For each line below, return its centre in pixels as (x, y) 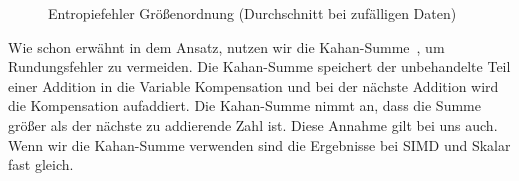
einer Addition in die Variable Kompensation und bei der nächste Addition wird (253, 85)
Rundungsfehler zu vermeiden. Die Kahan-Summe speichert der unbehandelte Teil (259, 66)
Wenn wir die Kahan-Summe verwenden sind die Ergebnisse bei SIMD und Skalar (259, 144)
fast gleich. (41, 164)
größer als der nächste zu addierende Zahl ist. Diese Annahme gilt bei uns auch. (253, 124)
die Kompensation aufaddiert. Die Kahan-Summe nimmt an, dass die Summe (244, 105)
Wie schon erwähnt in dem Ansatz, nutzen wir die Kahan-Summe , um (226, 46)
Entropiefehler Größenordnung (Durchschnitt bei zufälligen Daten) (252, 13)
